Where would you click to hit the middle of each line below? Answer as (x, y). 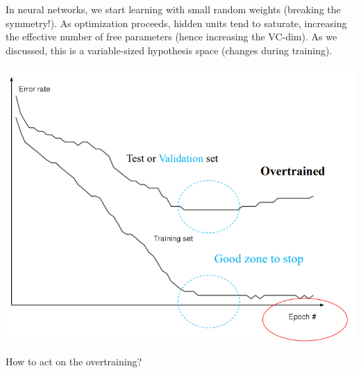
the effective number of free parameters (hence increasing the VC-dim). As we (171, 37)
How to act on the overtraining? (74, 362)
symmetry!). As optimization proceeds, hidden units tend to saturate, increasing (176, 23)
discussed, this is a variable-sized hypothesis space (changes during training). (169, 50)
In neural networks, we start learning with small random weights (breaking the (173, 9)
